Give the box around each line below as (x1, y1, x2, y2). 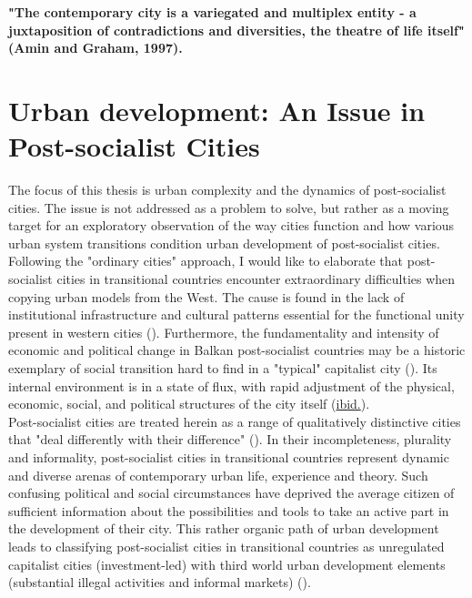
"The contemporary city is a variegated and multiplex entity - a (8, 3, 417, 21)
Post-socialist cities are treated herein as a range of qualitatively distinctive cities (8, 411, 461, 431)
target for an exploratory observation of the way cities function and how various (8, 216, 455, 235)
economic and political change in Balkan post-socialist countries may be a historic (8, 340, 466, 360)
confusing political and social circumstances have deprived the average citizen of (8, 483, 455, 502)
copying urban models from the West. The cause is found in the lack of (8, 287, 405, 306)
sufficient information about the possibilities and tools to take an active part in (8, 501, 449, 520)
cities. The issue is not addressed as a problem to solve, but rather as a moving (8, 198, 449, 217)
